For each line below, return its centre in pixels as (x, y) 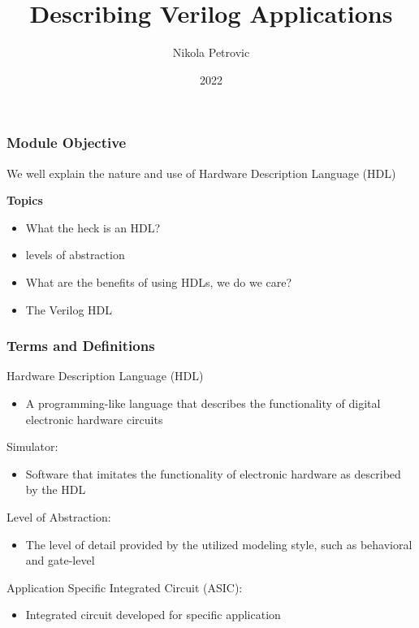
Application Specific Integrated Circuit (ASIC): (125, 587)
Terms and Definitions (81, 346)
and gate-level (60, 560)
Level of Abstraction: (59, 516)
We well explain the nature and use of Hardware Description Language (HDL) (201, 173)
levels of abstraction (75, 255)
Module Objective (67, 143)
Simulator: (32, 446)
